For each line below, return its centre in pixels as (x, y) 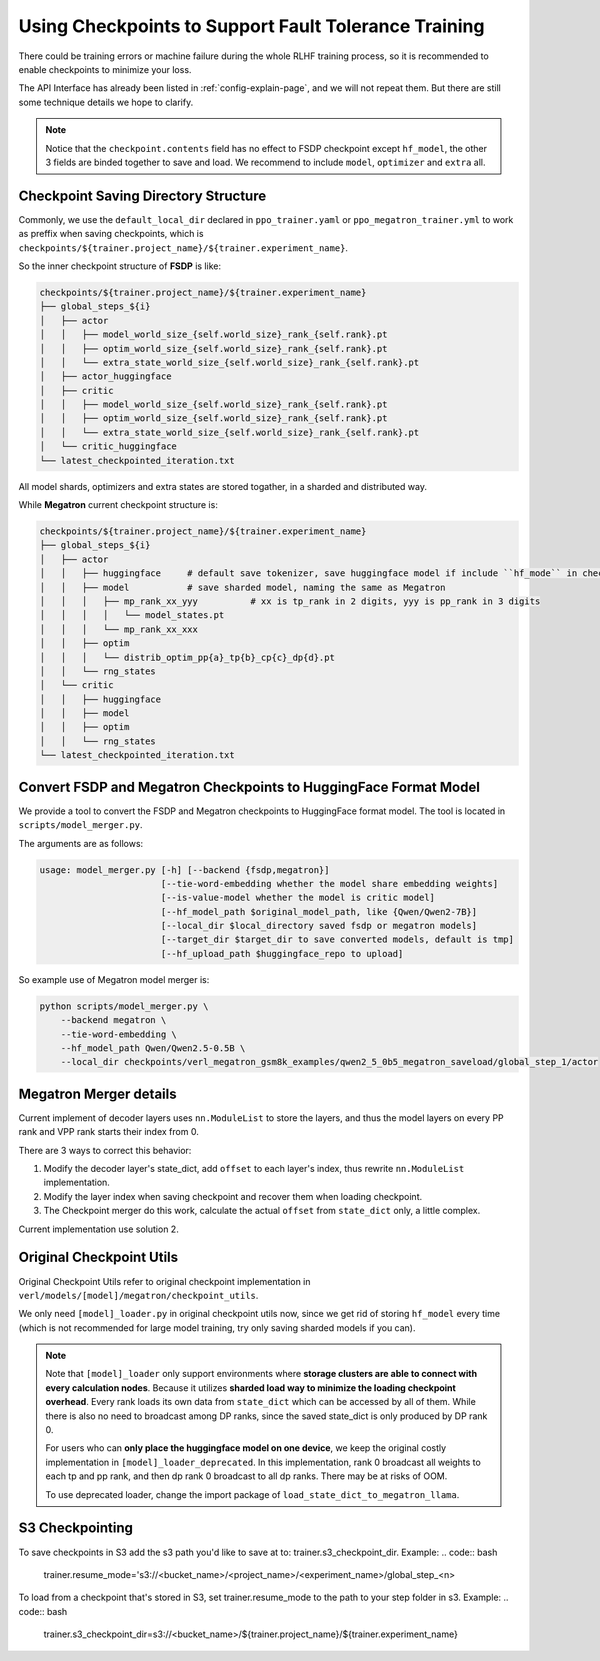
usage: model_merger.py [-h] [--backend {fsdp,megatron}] (184, 869)
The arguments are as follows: (81, 843)
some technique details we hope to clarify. (106, 102)
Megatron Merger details (97, 1093)
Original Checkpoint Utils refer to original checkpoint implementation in (164, 1281)
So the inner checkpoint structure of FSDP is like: (120, 266)
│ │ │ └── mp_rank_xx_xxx (119, 629)
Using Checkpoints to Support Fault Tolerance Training (251, 26)
